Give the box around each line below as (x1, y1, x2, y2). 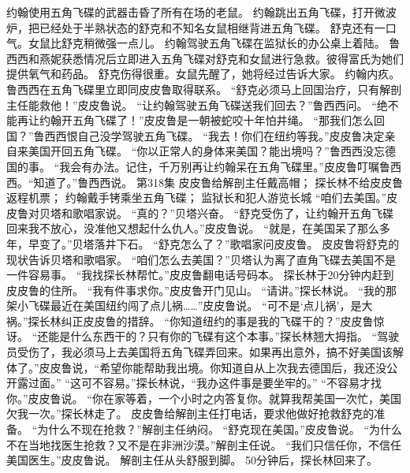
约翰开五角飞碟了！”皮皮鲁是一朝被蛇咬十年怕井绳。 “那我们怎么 (39, 112, 374, 128)
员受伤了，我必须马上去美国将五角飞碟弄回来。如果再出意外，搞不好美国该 (6, 344, 393, 360)
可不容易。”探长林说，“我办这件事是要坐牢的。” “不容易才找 (80, 374, 382, 391)
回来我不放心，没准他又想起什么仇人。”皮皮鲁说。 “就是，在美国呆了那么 (6, 220, 379, 236)
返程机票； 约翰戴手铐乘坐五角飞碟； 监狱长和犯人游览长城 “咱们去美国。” (6, 189, 387, 206)
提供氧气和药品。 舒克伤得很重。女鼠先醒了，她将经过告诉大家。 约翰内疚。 (6, 65, 401, 82)
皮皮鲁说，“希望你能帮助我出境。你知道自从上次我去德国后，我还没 (39, 359, 387, 375)
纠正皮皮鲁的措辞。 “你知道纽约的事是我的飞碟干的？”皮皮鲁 (61, 312, 374, 329)
